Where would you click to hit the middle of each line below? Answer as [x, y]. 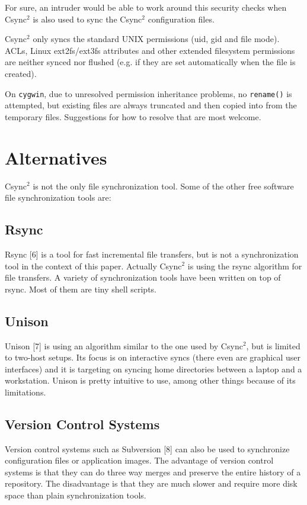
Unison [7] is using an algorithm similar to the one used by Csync [124, 345]
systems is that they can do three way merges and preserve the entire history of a [153, 472]
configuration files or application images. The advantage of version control [139, 460]
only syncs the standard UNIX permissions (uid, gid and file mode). [156, 39]
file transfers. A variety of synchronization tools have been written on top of [143, 277]
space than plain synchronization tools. [76, 495]
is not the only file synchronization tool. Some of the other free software [163, 186]
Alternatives [56, 157]
